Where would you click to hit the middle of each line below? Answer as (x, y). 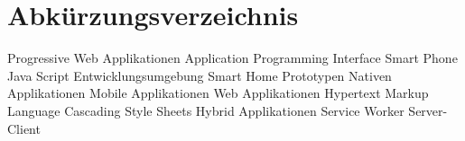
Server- (428, 110)
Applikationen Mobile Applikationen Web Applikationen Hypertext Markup (218, 93)
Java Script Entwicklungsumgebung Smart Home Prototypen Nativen (200, 75)
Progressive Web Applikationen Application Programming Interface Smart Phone (232, 58)
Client (24, 128)
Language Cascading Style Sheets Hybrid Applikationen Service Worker (206, 110)
